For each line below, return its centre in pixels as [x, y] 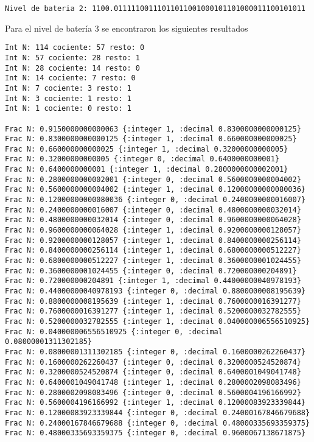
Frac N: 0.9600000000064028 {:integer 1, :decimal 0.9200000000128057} [153, 230]
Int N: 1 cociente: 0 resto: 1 [68, 109]
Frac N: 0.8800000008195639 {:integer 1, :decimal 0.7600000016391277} [153, 301]
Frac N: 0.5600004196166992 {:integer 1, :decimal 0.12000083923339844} [155, 403]
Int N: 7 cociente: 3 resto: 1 [68, 88]
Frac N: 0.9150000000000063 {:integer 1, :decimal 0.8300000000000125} [153, 129]
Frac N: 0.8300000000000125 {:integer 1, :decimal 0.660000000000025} [151, 139]
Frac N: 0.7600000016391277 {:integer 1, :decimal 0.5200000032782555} [153, 311]
